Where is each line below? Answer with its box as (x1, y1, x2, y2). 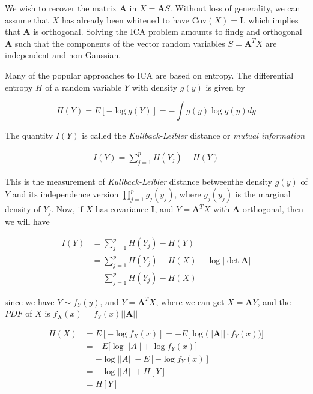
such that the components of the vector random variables (14, 37, 225, 49)
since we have (5, 295, 55, 308)
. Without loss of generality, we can (169, 2, 300, 14)
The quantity (5, 129, 53, 142)
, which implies (243, 13, 299, 26)
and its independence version (12, 188, 119, 200)
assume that (5, 13, 50, 26)
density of (5, 203, 41, 215)
